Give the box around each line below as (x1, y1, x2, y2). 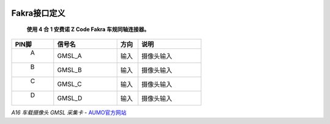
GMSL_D (57, 94, 82, 103)
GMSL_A (57, 52, 82, 60)
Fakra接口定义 (11, 8, 65, 18)
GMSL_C (57, 80, 82, 89)
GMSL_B (57, 66, 82, 75)
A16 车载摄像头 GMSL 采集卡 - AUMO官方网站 (11, 109, 127, 116)
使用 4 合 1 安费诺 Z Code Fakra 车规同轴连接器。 (26, 26, 150, 33)
